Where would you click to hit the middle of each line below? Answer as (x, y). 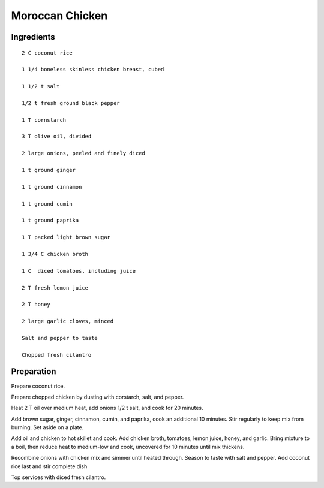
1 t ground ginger (49, 170)
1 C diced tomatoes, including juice (79, 271)
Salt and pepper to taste (60, 338)
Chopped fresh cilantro (57, 355)
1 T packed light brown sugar (66, 237)
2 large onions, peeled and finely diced (83, 153)
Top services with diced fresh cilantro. (58, 477)
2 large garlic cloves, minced (68, 321)
